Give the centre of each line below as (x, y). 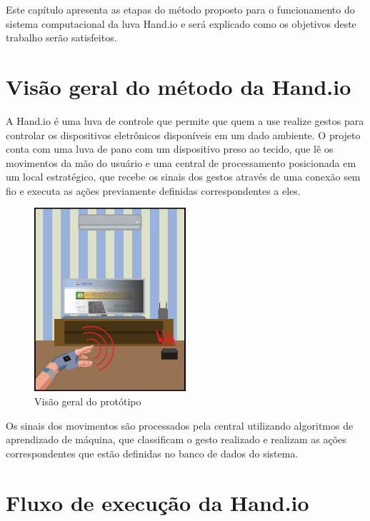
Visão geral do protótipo (88, 401)
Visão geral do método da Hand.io (179, 86)
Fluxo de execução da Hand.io (157, 502)
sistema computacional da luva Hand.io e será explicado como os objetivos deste (181, 23)
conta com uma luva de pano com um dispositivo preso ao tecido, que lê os (170, 149)
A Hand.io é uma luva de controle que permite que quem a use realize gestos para (185, 120)
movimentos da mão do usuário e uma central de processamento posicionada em (181, 162)
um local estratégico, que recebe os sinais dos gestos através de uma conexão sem (183, 177)
